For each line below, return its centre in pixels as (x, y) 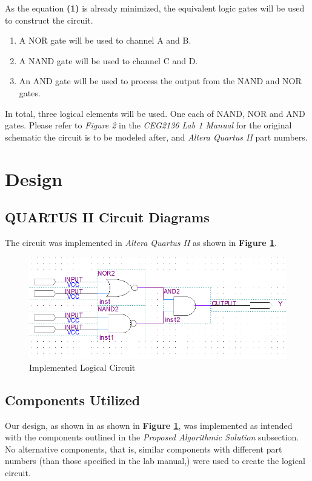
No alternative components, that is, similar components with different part (144, 449)
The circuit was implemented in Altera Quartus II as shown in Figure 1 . (141, 242)
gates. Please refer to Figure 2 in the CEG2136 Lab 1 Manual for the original (148, 125)
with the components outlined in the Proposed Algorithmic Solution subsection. (152, 437)
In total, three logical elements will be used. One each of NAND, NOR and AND (155, 113)
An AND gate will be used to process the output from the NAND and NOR (160, 81)
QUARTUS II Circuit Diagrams (107, 217)
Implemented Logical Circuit (82, 367)
